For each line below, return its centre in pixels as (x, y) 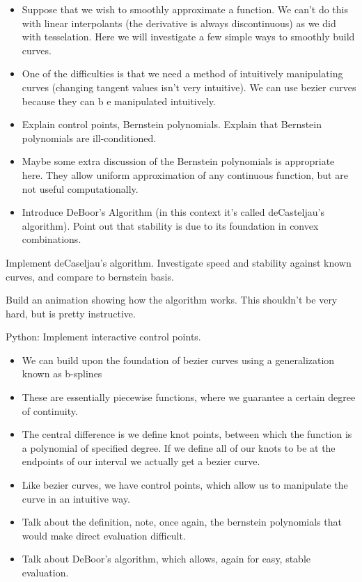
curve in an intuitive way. (76, 498)
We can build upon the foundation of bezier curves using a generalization (178, 360)
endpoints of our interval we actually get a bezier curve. (141, 461)
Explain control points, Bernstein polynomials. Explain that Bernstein (172, 124)
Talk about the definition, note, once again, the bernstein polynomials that (182, 522)
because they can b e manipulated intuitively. (119, 101)
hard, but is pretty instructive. (71, 313)
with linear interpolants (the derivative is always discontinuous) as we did (179, 23)
